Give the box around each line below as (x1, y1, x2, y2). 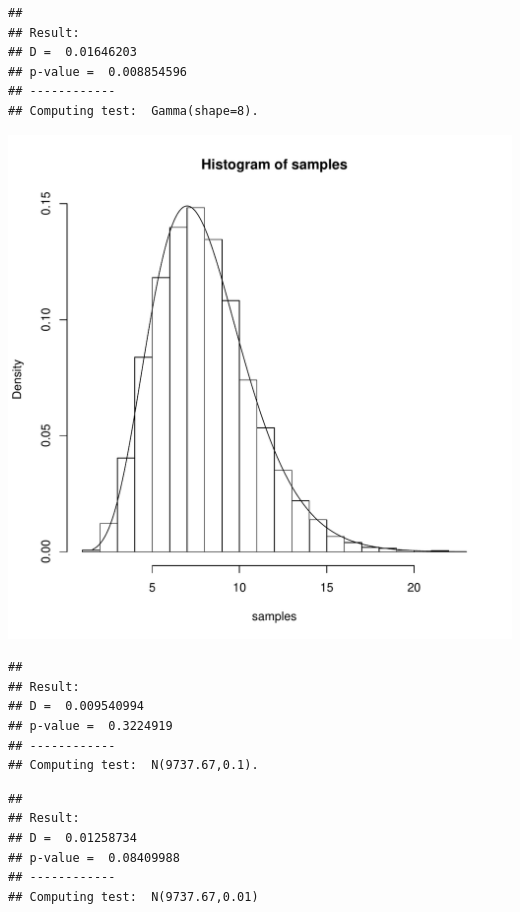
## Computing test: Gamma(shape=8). (8, 103, 259, 118)
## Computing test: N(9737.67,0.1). (8, 758, 259, 773)
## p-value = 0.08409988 (8, 850, 180, 865)
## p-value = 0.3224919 (8, 718, 173, 733)
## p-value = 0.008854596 (8, 64, 187, 79)
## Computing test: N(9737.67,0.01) (8, 889, 259, 904)
